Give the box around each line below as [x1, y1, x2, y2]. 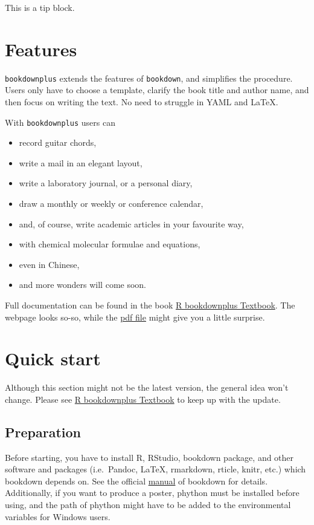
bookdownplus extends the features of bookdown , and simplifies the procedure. [5, 71, 293, 84]
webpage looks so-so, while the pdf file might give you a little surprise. [5, 310, 265, 323]
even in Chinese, [19, 258, 80, 270]
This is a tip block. [5, 1, 75, 13]
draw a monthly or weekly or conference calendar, [19, 197, 203, 209]
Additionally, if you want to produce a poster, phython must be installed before [5, 486, 300, 499]
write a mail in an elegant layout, [19, 156, 143, 169]
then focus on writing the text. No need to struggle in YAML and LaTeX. [5, 95, 278, 108]
